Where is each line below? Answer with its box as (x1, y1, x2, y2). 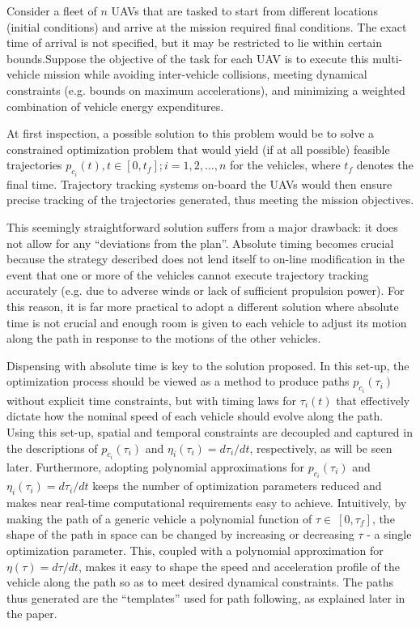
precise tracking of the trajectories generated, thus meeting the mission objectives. (6, 191, 414, 208)
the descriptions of (6, 439, 98, 456)
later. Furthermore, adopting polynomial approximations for (6, 458, 305, 475)
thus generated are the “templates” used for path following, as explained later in (6, 589, 405, 606)
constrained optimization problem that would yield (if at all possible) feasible (6, 140, 390, 157)
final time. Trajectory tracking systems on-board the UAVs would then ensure (6, 175, 392, 192)
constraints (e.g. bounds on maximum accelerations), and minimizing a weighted (6, 81, 405, 98)
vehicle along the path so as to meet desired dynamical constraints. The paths (6, 574, 394, 591)
